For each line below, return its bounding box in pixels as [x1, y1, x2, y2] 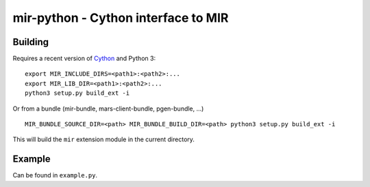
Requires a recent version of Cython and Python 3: [12, 55, 156, 63]
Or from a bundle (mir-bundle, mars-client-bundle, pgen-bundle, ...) [12, 104, 204, 113]
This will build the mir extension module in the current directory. [12, 135, 195, 143]
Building [12, 36, 49, 48]
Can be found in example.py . [12, 171, 98, 179]
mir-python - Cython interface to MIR [12, 10, 229, 25]
